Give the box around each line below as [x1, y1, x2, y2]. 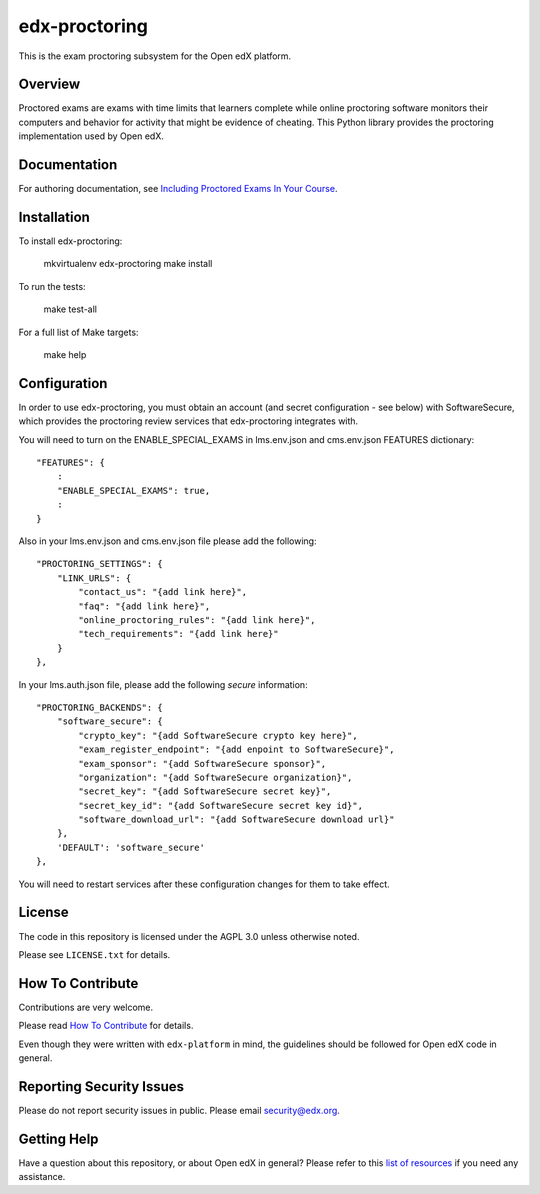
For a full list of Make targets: [18, 326, 139, 338]
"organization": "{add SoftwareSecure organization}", [78, 771, 353, 783]
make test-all [43, 303, 97, 315]
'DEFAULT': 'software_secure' [56, 841, 205, 853]
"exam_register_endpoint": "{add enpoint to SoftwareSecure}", [78, 744, 395, 755]
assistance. [18, 1171, 66, 1183]
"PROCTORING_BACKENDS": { [36, 701, 164, 713]
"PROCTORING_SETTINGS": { [36, 558, 164, 570]
